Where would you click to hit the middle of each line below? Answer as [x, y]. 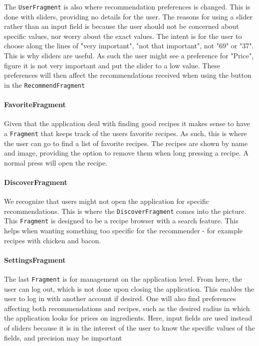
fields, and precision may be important [63, 337]
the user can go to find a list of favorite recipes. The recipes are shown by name [126, 143]
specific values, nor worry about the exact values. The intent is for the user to [123, 36]
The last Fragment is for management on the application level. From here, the [123, 278]
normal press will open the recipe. [56, 162]
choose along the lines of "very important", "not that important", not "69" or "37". [129, 46]
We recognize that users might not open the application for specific [107, 201]
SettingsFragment [35, 259]
